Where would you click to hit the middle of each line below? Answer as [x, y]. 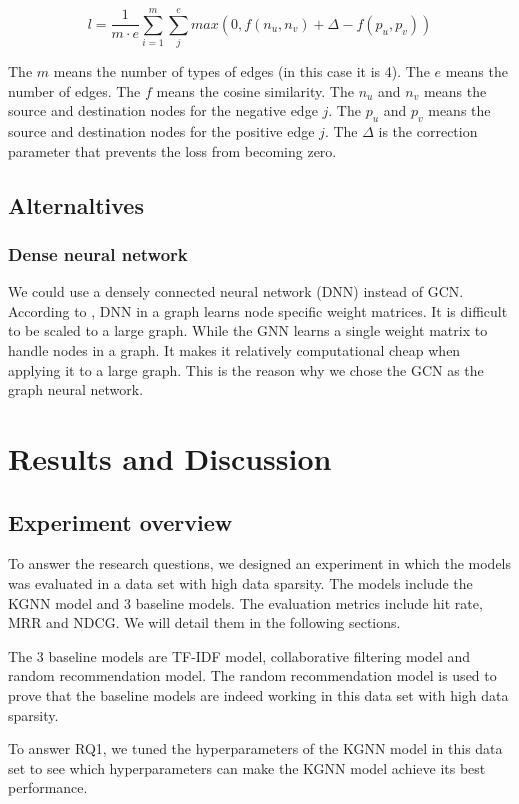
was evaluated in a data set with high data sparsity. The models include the [240, 583]
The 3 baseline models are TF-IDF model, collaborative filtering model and [239, 655]
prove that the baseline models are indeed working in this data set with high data [258, 695]
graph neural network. [76, 389]
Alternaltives [76, 204]
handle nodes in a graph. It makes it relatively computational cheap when [234, 350]
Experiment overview [120, 521]
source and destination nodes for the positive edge [161, 131]
